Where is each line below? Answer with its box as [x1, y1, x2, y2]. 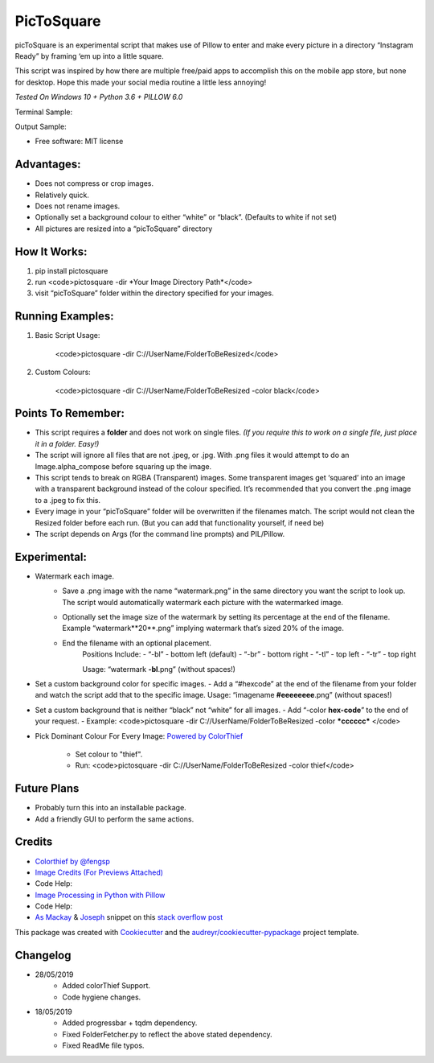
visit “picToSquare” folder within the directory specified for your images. [35, 288, 274, 298]
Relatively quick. [35, 190, 90, 200]
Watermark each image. [35, 571, 114, 581]
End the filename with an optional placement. [62, 638, 212, 648]
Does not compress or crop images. [35, 179, 154, 188]
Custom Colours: [35, 367, 92, 377]
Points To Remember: [14, 406, 125, 420]
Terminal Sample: [14, 107, 72, 117]
